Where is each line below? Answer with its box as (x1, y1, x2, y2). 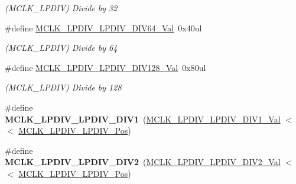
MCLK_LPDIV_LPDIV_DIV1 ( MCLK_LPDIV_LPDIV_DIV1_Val (5, 112, 281, 125)
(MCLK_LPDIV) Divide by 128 (5, 81, 122, 93)
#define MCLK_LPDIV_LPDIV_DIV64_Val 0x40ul (5, 21, 202, 34)
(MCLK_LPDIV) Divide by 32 (5, 2, 118, 14)
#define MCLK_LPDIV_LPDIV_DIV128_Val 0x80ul (5, 61, 206, 73)
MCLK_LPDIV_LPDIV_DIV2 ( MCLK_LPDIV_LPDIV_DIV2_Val (5, 156, 281, 168)
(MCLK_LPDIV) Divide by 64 (5, 41, 118, 54)
